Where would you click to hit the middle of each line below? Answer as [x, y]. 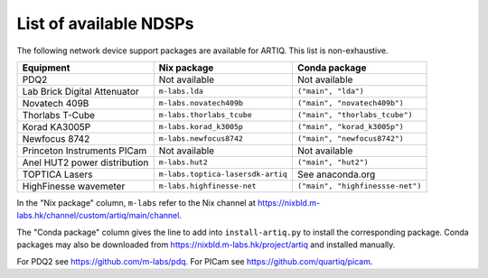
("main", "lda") [331, 92]
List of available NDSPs [105, 23]
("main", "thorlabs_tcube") [355, 115]
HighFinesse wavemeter [74, 186]
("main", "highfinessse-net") [359, 186]
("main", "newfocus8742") [350, 139]
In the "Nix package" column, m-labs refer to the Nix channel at [136, 202]
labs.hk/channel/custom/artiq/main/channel [98, 216]
